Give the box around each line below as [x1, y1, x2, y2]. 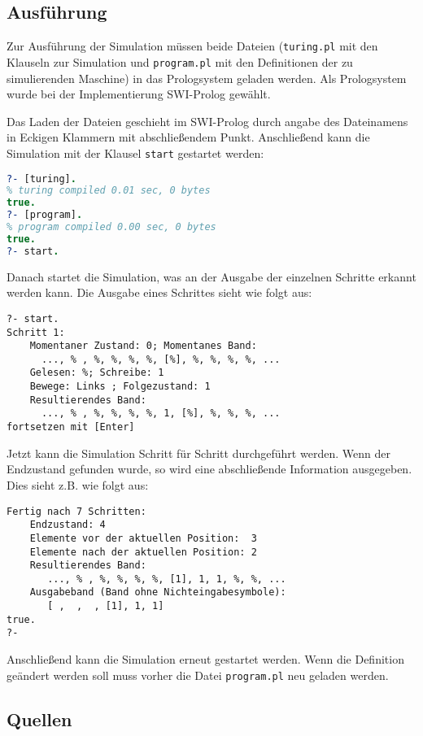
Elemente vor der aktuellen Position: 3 [29, 532, 257, 544]
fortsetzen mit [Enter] [7, 421, 135, 433]
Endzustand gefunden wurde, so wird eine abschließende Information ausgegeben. [7, 460, 412, 477]
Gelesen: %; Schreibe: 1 [29, 367, 164, 379]
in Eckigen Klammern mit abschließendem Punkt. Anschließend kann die [7, 128, 370, 146]
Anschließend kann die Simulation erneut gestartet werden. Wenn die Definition [7, 651, 404, 668]
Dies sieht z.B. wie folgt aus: [7, 476, 149, 493]
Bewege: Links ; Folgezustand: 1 [29, 381, 211, 393]
